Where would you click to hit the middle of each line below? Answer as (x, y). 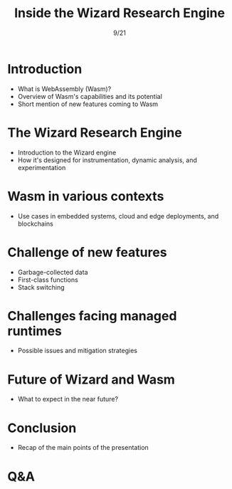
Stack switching (41, 287)
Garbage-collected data (53, 272)
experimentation (42, 167)
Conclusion (42, 428)
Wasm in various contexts (86, 196)
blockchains (35, 224)
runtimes (35, 331)
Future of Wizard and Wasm (91, 379)
